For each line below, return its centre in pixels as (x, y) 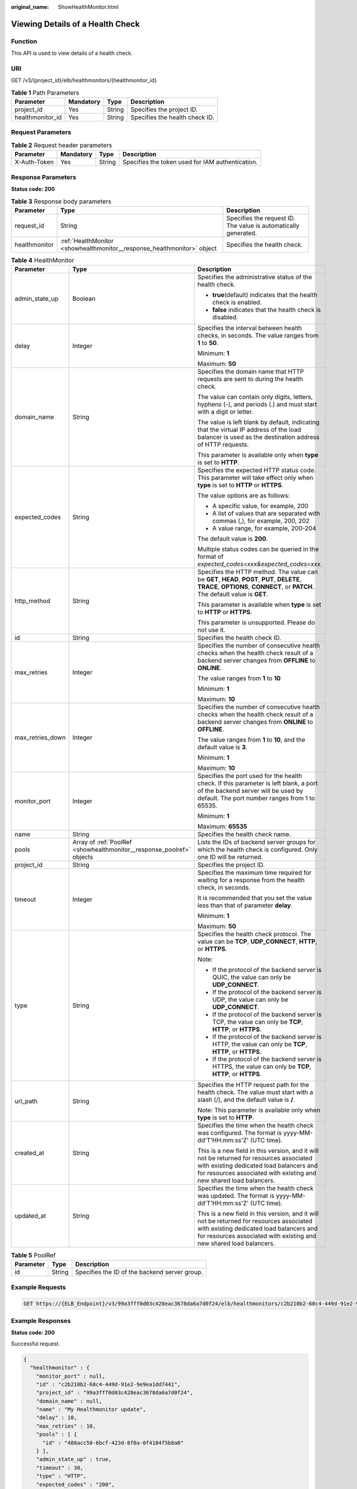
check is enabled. (237, 303)
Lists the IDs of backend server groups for (256, 842)
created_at (29, 1153)
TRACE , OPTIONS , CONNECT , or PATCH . (256, 587)
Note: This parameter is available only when (259, 1110)
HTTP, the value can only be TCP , (260, 1044)
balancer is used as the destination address (258, 437)
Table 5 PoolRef (33, 1256)
